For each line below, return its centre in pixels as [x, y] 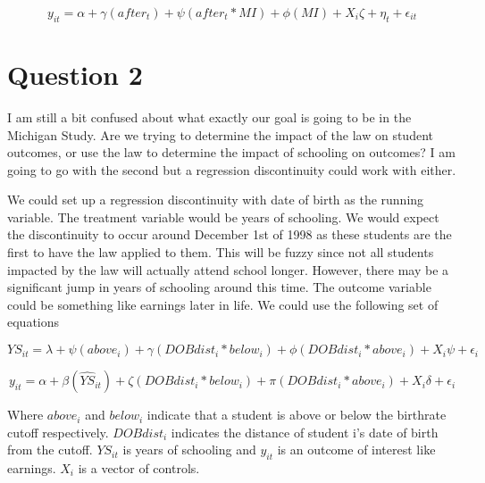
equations [33, 322]
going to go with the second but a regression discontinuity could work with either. [232, 169]
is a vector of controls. [139, 468]
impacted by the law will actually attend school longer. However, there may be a [228, 269]
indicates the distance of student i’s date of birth [305, 432]
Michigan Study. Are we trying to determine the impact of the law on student [220, 134]
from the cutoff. [50, 450]
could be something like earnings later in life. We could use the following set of [223, 304]
